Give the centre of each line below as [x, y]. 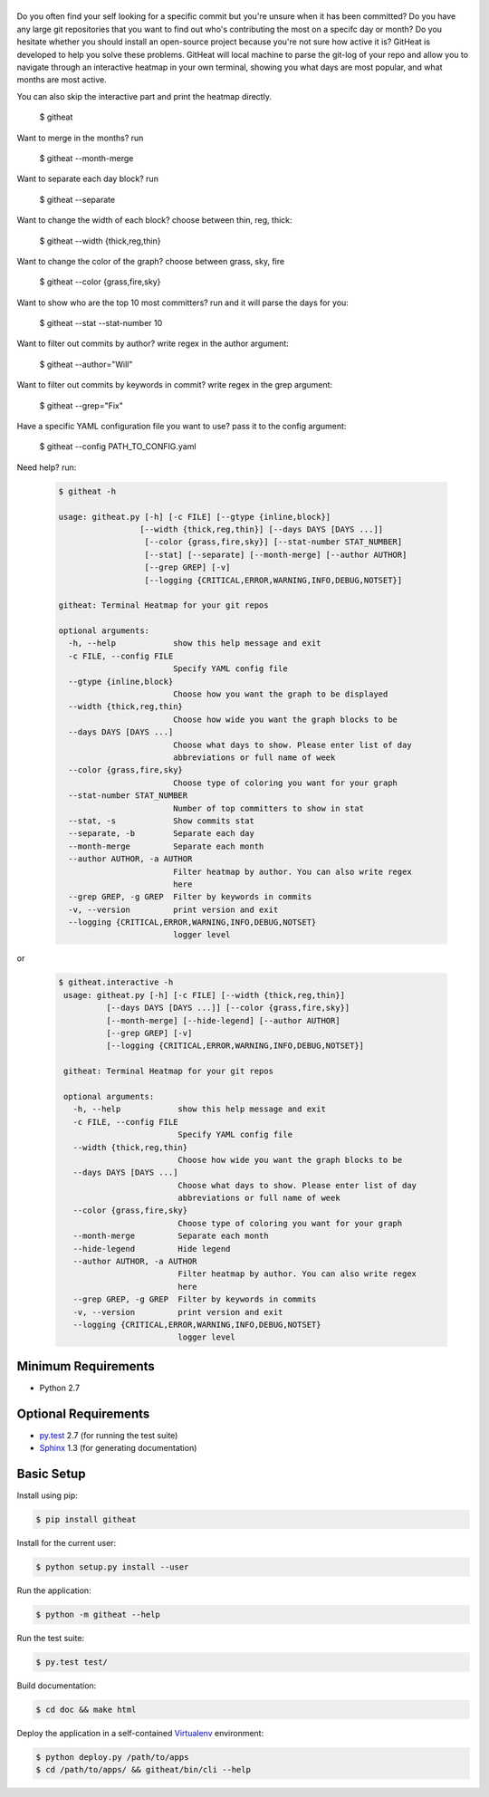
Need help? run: [47, 467]
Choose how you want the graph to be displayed [280, 694]
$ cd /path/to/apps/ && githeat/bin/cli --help [143, 1770]
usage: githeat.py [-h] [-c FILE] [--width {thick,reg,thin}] [205, 995]
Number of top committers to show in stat [268, 808]
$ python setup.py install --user [112, 1567]
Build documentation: [57, 1686]
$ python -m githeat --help [98, 1614]
